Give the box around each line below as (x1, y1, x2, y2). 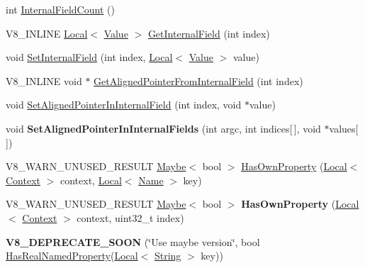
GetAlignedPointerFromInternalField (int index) (94, 73, 303, 88)
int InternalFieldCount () (6, 2, 115, 16)
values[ (329, 121, 359, 135)
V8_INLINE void (6, 73, 82, 88)
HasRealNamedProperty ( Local (6, 248, 138, 263)
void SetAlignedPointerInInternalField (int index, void (6, 97, 242, 112)
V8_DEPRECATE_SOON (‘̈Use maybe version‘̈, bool (6, 234, 260, 249)
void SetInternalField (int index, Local (6, 50, 173, 65)
